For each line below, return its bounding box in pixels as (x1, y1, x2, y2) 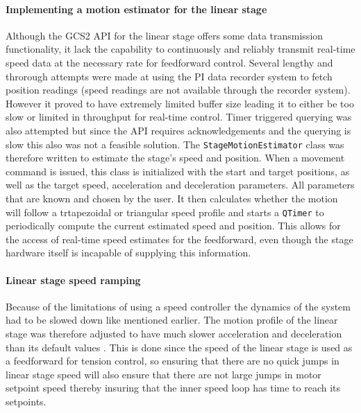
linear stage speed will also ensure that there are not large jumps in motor (6, 367, 321, 381)
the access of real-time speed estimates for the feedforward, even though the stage (6, 231, 353, 246)
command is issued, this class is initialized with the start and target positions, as (6, 164, 350, 178)
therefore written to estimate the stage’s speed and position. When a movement (6, 150, 345, 165)
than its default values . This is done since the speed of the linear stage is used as (6, 340, 353, 354)
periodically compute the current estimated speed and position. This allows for (6, 218, 341, 233)
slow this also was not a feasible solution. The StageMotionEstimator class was (6, 137, 344, 151)
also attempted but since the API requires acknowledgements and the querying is (6, 123, 351, 137)
